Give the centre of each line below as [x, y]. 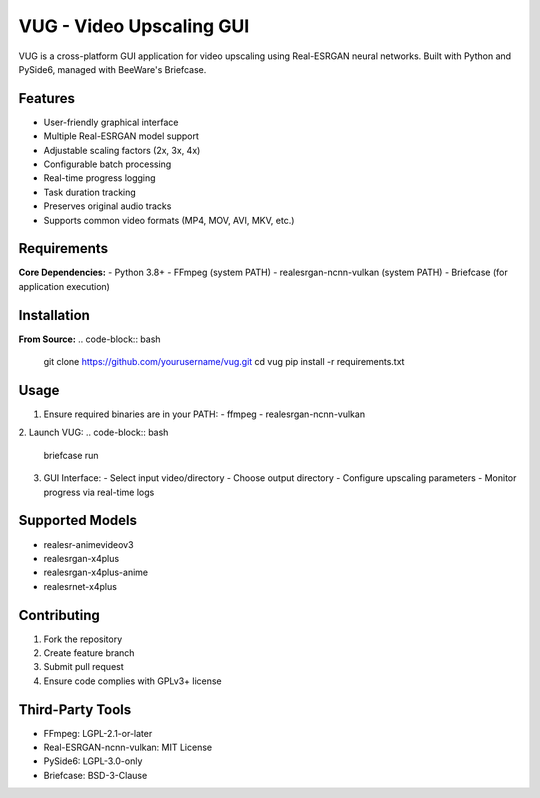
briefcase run [71, 455]
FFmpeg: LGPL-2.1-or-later [98, 733]
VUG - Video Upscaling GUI [134, 26]
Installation [54, 315]
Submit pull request [83, 667]
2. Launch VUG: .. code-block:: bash [93, 432]
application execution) [64, 286]
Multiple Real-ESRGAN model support [121, 136]
